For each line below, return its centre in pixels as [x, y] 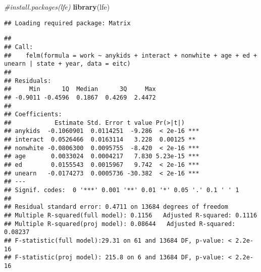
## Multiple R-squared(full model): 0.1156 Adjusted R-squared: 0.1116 [131, 216]
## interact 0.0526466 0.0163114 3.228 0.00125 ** [100, 140]
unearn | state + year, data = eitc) [67, 64]
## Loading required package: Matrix [67, 23]
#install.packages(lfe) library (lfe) [57, 7]
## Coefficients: [33, 115]
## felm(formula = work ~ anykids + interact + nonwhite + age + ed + [131, 55]
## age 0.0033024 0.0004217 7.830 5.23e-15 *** [102, 156]
